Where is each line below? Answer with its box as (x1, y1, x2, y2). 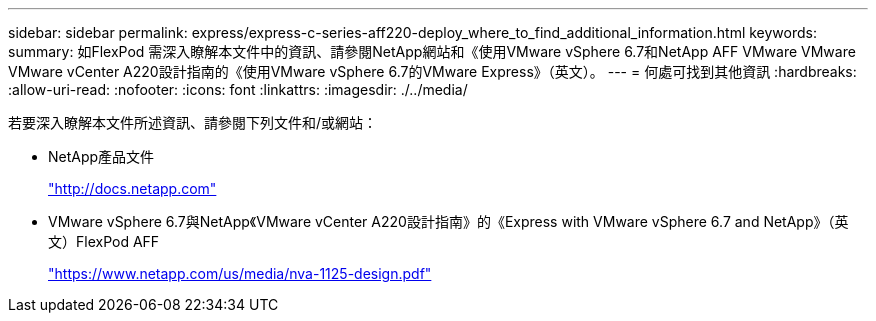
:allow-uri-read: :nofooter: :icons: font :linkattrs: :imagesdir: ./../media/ (8, 81, 468, 98)
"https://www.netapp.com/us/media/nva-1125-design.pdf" (48, 265, 432, 282)
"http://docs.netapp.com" (48, 180, 217, 197)
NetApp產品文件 (48, 148, 155, 165)
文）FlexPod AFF (48, 233, 160, 250)
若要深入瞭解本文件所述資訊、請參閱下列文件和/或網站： (8, 114, 378, 131)
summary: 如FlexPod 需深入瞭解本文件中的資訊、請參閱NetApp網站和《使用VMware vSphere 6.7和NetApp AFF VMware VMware (8, 43, 856, 60)
